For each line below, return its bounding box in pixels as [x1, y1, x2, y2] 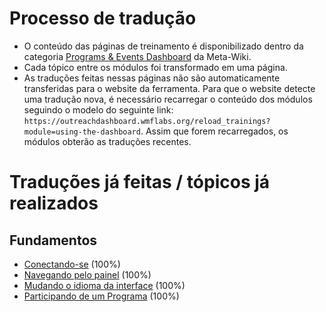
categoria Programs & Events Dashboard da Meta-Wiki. [23, 50, 252, 62]
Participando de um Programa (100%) [23, 290, 180, 302]
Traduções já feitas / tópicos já [9, 171, 271, 194]
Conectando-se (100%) [23, 258, 121, 270]
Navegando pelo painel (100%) [23, 268, 152, 281]
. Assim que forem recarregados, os [140, 125, 289, 137]
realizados [9, 192, 99, 215]
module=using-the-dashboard [23, 127, 141, 137]
